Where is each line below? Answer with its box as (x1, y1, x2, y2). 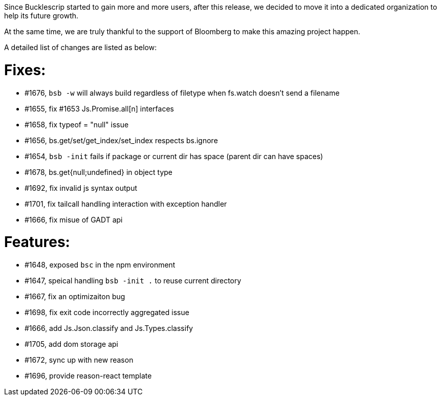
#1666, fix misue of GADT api (25, 215, 123, 224)
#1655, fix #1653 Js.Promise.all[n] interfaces (25, 104, 174, 113)
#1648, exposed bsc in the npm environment (25, 260, 175, 269)
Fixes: (4, 61, 46, 79)
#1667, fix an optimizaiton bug (25, 292, 125, 301)
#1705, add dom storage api (25, 340, 118, 348)
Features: (4, 233, 70, 251)
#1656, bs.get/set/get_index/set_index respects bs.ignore (25, 136, 218, 145)
